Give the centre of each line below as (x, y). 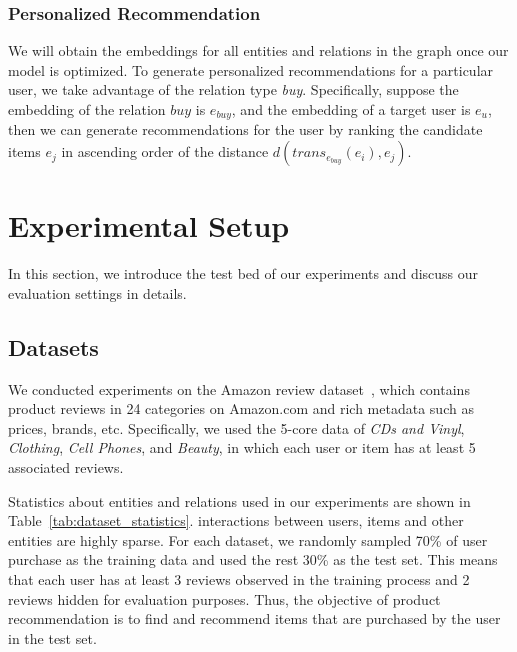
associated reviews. (66, 466)
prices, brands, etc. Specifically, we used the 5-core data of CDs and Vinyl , (236, 427)
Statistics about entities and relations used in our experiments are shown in (239, 500)
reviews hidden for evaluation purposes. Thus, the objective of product (224, 598)
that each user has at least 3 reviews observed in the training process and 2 (239, 578)
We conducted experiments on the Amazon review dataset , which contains (239, 388)
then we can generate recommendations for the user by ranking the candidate (245, 129)
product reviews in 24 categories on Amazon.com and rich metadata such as (241, 408)
